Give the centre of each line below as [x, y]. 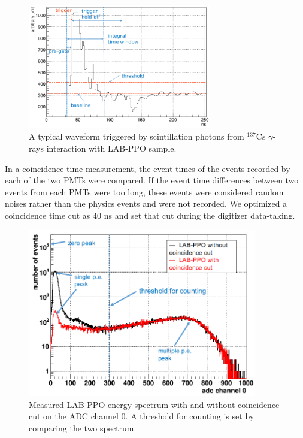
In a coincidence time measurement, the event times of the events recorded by [148, 168]
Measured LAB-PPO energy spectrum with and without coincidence [154, 404]
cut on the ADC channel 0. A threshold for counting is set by [142, 416]
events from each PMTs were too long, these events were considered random [144, 191]
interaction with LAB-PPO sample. [111, 148]
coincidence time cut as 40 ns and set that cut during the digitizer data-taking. [150, 215]
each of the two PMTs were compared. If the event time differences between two [152, 180]
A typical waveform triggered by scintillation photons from [137, 136]
